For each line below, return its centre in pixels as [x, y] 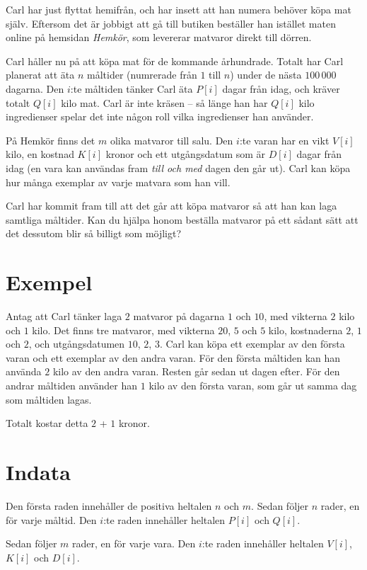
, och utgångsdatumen [77, 344]
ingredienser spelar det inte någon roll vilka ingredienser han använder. [160, 116]
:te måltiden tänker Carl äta [132, 88]
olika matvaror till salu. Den [171, 140]
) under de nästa [266, 75]
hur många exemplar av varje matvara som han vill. [118, 182]
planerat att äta [40, 75]
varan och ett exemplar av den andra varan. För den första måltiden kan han [173, 357]
